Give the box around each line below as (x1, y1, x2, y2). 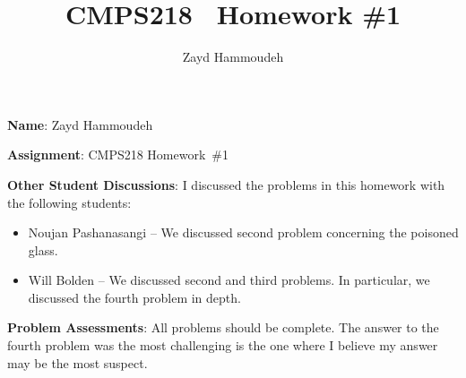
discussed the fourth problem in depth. (28, 288, 241, 306)
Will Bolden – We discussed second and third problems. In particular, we (28, 271, 430, 289)
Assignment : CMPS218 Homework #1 (7, 145, 229, 164)
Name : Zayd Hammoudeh (7, 115, 153, 133)
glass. (28, 240, 58, 259)
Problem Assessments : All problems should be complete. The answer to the (7, 318, 439, 337)
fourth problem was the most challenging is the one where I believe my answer (7, 336, 438, 355)
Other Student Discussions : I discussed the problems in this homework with (7, 175, 445, 193)
